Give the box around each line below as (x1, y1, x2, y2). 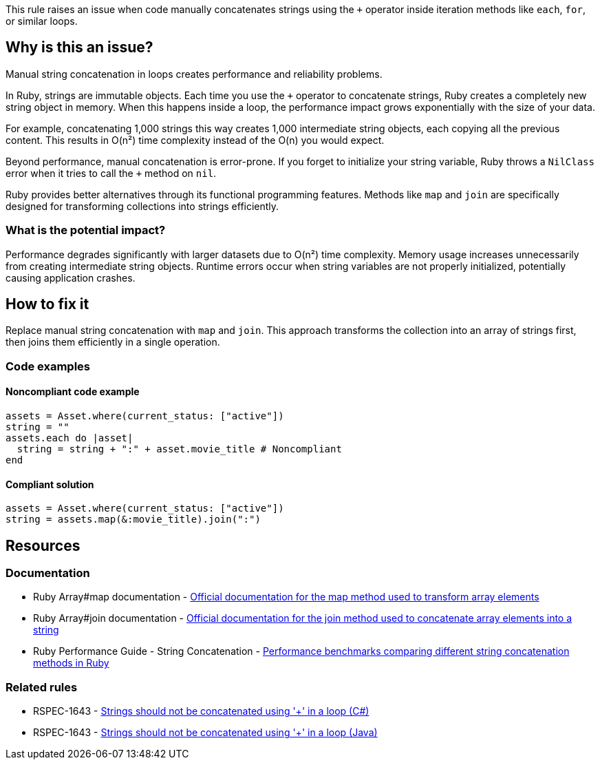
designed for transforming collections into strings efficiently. (6, 200, 279, 212)
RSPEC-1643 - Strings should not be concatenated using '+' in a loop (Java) (33, 726, 378, 739)
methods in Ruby (33, 657, 109, 669)
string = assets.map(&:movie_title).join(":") (6, 514, 261, 525)
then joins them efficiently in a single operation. (6, 336, 220, 348)
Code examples (6, 359, 91, 373)
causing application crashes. (6, 271, 136, 284)
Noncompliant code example (6, 386, 140, 398)
